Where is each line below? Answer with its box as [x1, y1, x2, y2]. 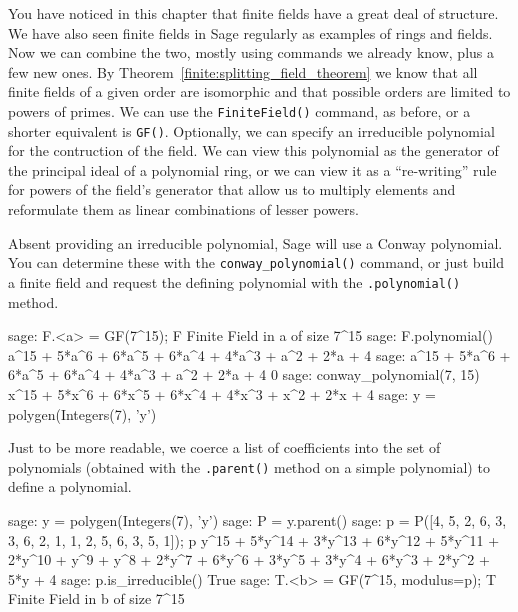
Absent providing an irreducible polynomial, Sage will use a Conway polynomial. [8, 232, 503, 253]
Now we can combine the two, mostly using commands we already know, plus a [8, 42, 494, 63]
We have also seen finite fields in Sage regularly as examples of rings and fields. [8, 22, 493, 43]
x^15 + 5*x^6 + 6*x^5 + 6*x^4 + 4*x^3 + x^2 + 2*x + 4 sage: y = [8, 383, 436, 404]
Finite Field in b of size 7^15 [8, 588, 185, 609]
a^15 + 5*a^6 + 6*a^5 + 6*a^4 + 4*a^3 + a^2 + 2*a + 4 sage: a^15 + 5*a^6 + [8, 344, 511, 365]
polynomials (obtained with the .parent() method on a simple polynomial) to [8, 456, 490, 477]
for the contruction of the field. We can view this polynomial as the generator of [8, 140, 499, 161]
